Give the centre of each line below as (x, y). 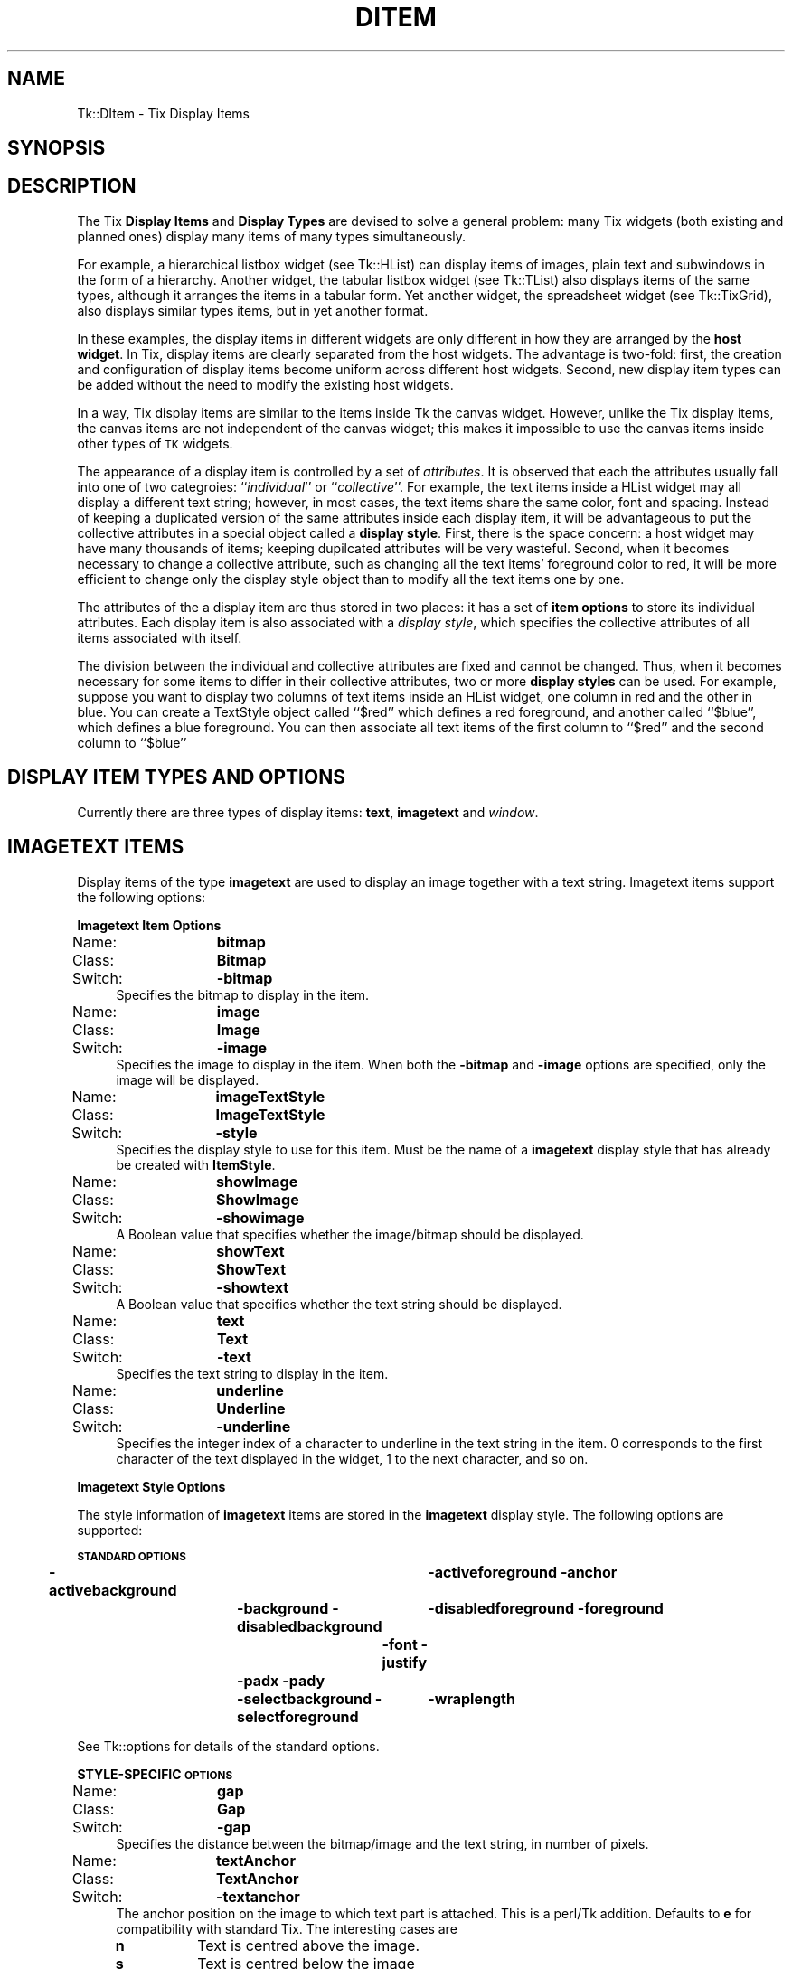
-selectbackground (304, 1698)
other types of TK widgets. (155, 443)
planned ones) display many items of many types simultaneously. (272, 236)
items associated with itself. (160, 637)
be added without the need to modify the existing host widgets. (265, 384)
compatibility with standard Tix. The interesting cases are (287, 1928)
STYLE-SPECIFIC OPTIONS (155, 1774)
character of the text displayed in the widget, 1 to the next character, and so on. (352, 1458)
